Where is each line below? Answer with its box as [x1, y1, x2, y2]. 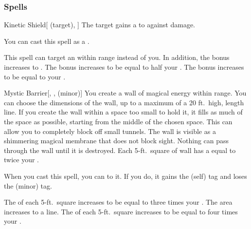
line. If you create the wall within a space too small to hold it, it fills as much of [4, 107, 243, 117]
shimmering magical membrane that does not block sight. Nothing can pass [4, 135, 229, 146]
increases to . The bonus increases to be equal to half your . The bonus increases [4, 62, 244, 72]
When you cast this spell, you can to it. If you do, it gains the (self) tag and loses [4, 171, 247, 181]
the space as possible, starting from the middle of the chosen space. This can [4, 116, 233, 126]
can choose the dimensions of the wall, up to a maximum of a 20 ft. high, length [4, 97, 244, 107]
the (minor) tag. [4, 180, 52, 191]
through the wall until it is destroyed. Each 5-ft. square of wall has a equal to [4, 145, 236, 155]
